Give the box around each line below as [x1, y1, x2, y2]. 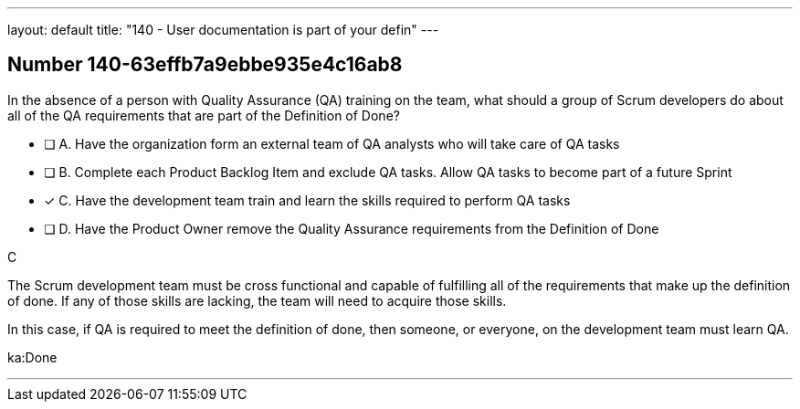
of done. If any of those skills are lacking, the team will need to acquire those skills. [7, 292, 507, 309]
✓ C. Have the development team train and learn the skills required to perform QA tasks [44, 192, 571, 208]
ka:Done [7, 349, 58, 365]
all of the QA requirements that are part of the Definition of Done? [7, 107, 400, 123]
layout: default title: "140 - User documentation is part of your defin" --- [7, 22, 439, 37]
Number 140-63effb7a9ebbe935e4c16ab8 [7, 53, 403, 77]
